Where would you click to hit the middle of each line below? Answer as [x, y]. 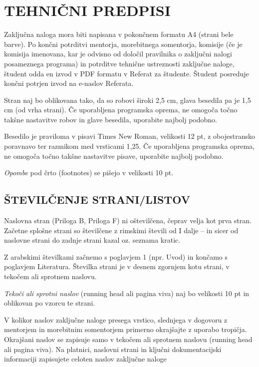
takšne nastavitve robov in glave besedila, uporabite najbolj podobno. [111, 119]
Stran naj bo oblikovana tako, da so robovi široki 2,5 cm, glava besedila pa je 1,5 [128, 100]
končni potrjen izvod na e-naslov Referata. [69, 83]
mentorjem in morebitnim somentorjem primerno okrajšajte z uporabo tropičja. [126, 329]
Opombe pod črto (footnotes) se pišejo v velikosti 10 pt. [89, 173]
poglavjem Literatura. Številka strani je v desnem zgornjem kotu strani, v [117, 266]
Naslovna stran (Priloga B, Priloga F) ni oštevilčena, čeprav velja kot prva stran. [128, 220]
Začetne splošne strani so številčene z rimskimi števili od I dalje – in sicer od [121, 230]
